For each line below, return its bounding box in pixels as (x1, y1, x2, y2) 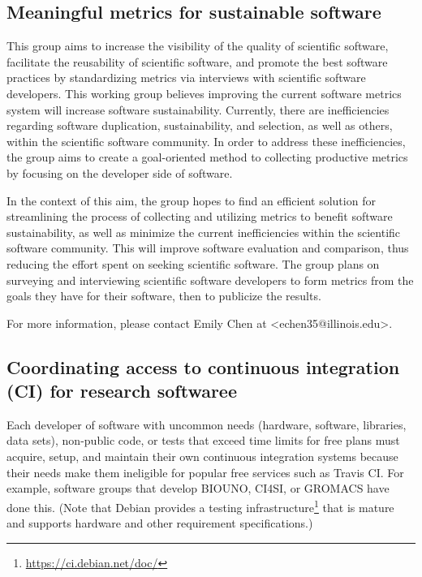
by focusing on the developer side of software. (6, 164, 233, 181)
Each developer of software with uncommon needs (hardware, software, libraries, (6, 416, 407, 433)
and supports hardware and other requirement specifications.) (6, 515, 313, 532)
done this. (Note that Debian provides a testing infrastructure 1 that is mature (6, 496, 394, 515)
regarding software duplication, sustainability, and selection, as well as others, (6, 117, 393, 134)
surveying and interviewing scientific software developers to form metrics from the (6, 271, 414, 288)
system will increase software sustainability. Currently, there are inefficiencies (6, 101, 390, 118)
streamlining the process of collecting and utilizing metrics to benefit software (6, 208, 393, 225)
